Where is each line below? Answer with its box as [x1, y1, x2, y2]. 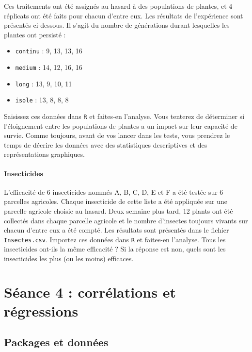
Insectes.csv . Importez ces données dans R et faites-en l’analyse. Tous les [4, 234, 226, 244]
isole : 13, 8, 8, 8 [15, 95, 69, 105]
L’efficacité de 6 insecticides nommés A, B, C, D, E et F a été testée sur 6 [4, 186, 223, 197]
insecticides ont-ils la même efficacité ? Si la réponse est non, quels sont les [4, 244, 226, 254]
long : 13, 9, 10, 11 [15, 78, 72, 88]
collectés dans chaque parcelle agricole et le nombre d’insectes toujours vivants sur [4, 215, 248, 225]
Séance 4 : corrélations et [4, 282, 176, 302]
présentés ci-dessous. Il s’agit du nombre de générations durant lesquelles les [4, 20, 230, 30]
